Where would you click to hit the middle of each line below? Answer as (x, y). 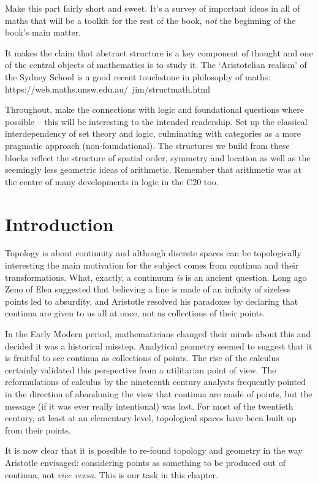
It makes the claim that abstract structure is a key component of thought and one (159, 52)
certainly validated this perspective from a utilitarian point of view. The (141, 369)
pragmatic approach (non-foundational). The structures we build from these (147, 145)
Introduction (59, 223)
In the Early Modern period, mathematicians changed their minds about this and (158, 334)
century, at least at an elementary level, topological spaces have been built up (151, 418)
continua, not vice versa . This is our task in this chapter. (112, 474)
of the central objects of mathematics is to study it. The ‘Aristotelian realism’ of (156, 65)
